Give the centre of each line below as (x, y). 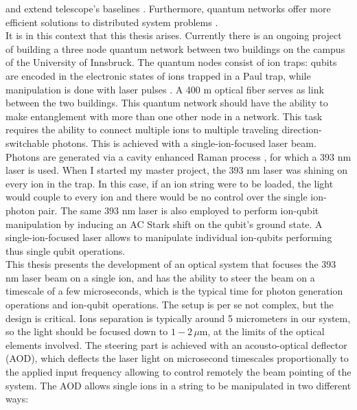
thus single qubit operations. (66, 250)
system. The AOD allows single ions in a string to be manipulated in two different (178, 385)
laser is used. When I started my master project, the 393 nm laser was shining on (177, 170)
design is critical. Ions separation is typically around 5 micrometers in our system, (178, 318)
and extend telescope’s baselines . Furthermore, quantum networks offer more (168, 8)
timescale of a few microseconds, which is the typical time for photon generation (174, 291)
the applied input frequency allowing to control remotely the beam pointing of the (178, 372)
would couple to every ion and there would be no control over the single (157, 197)
